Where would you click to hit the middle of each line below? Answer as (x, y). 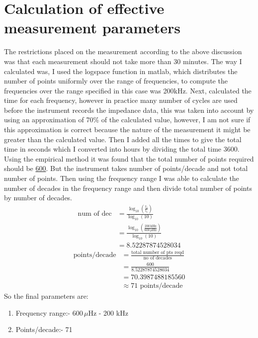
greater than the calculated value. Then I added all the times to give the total (123, 139)
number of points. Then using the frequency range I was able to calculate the (122, 178)
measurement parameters (92, 28)
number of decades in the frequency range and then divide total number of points (128, 188)
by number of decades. (38, 198)
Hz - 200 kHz (108, 312)
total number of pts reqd (158, 252)
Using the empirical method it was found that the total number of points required (129, 158)
